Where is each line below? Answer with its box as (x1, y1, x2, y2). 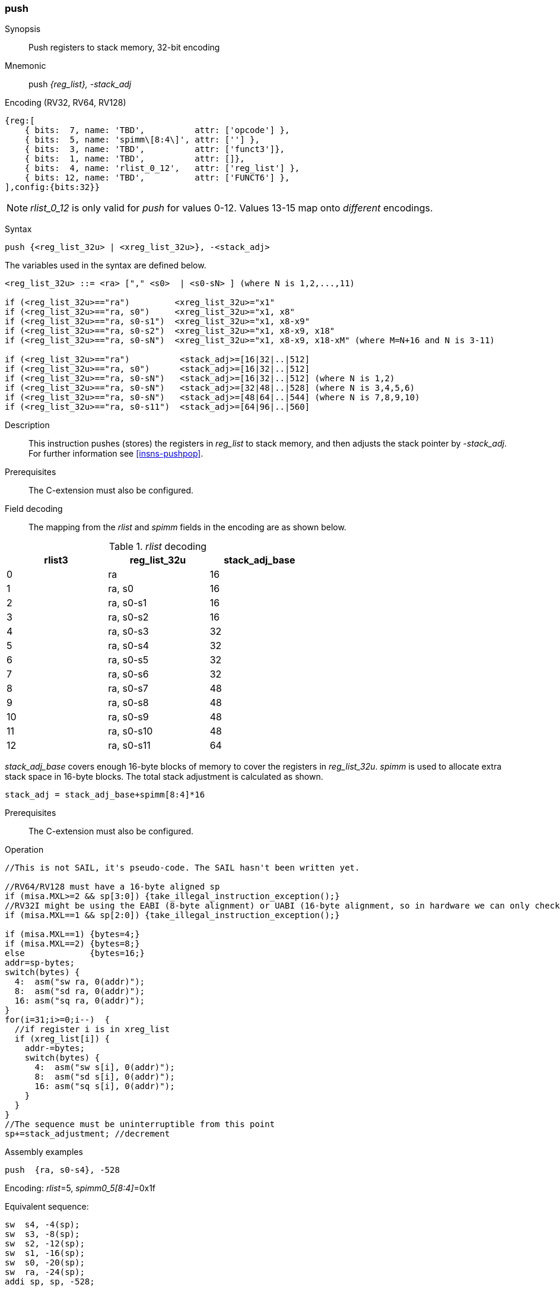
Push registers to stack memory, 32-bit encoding (28, 42, 220, 53)
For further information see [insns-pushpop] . (28, 448, 203, 459)
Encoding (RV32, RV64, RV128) (5, 97, 126, 108)
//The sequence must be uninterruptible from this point (5, 1119, 275, 1129)
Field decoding (5, 504, 63, 514)
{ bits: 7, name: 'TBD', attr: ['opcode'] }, (24, 125, 290, 135)
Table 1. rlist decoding (109, 540, 207, 553)
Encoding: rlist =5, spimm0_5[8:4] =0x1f (5, 1183, 156, 1194)
